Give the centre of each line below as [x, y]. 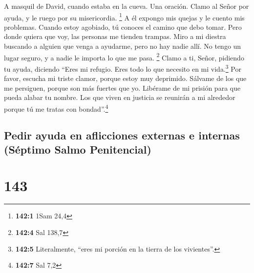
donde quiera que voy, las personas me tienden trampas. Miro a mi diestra [115, 36]
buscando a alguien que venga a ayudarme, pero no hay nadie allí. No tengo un [123, 46]
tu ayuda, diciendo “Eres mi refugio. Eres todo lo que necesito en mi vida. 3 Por [123, 68]
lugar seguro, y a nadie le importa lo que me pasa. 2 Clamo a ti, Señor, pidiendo [124, 57]
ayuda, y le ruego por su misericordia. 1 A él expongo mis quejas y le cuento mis [124, 17]
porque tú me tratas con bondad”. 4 [56, 108]
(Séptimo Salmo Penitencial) [78, 149]
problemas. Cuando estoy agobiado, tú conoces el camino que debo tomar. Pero [123, 27]
